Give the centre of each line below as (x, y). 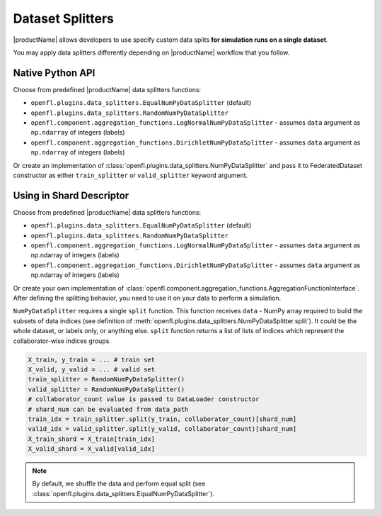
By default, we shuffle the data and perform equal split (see (119, 484)
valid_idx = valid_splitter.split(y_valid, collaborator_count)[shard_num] (162, 429)
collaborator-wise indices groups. (62, 341)
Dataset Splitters (64, 18)
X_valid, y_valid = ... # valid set (92, 369)
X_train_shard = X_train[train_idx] (92, 439)
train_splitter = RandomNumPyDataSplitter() (106, 380)
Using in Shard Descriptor (71, 195)
